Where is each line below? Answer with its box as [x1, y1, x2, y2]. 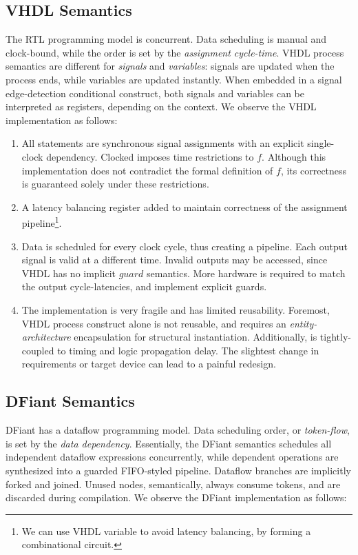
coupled [21, 343, 54, 357]
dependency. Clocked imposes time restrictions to [46, 149, 254, 163]
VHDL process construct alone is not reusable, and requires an [21, 316, 286, 330]
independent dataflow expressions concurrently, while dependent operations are [6, 450, 339, 464]
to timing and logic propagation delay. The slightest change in [57, 343, 319, 357]
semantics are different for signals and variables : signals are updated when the [6, 59, 335, 73]
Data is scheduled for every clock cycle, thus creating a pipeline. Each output [21, 239, 348, 253]
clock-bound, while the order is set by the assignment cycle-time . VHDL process [6, 45, 344, 59]
